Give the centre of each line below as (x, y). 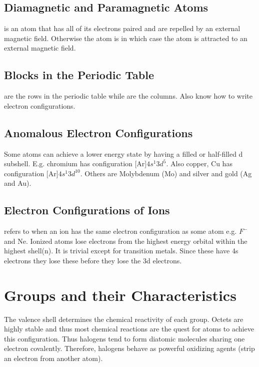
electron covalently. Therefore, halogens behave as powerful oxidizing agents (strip (129, 348)
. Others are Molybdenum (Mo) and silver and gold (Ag (166, 173)
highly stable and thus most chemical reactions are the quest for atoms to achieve (129, 329)
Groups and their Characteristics (120, 295)
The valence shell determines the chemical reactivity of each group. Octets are (124, 319)
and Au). (18, 183)
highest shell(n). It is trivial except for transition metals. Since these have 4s (121, 251)
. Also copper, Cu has (199, 163)
